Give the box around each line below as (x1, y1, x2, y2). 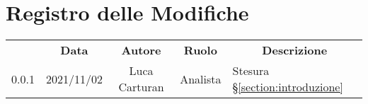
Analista (180, 70, 222, 87)
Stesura (232, 62, 270, 79)
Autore (121, 42, 161, 59)
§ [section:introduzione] (232, 79, 343, 96)
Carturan (118, 79, 164, 96)
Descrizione (262, 42, 328, 59)
